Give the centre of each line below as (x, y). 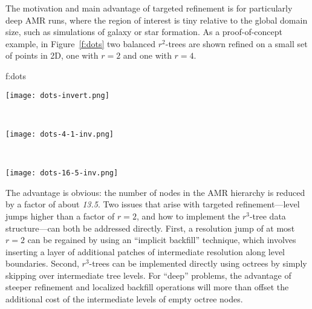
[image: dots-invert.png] (57, 95)
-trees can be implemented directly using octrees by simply (198, 263)
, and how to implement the (188, 216)
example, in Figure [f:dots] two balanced (81, 43)
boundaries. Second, (42, 263)
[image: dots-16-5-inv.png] (62, 173)
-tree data (268, 216)
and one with (147, 55)
